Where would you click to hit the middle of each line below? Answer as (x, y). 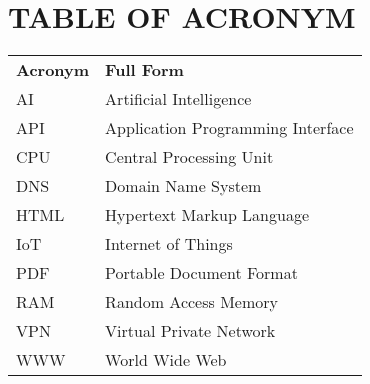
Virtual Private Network (190, 331)
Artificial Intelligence (178, 99)
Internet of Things (169, 244)
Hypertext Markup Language (207, 215)
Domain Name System (183, 186)
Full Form (144, 70)
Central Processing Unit (189, 157)
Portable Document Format (201, 273)
